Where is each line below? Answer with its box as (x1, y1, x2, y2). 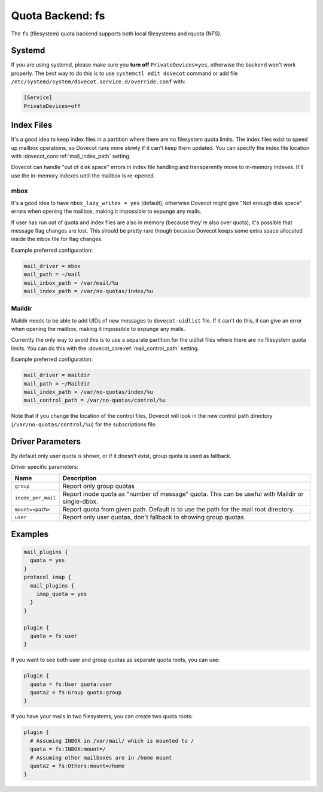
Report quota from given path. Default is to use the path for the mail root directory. (62, 505, 295, 514)
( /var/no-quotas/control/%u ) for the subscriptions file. (11, 420, 157, 428)
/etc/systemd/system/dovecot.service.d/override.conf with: (11, 78, 185, 85)
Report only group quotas (62, 482, 135, 490)
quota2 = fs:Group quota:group (30, 689, 122, 696)
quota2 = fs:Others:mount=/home (30, 763, 125, 770)
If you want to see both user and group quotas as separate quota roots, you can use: (11, 657, 220, 664)
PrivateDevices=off (23, 103, 81, 109)
